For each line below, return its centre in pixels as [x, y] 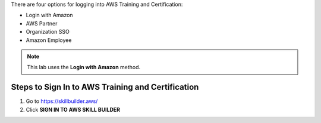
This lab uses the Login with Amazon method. [84, 67]
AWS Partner [42, 23]
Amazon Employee [49, 40]
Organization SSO [48, 32]
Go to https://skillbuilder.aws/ [62, 101]
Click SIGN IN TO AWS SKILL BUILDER [73, 109]
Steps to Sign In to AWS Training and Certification [105, 87]
